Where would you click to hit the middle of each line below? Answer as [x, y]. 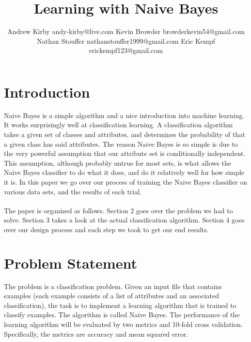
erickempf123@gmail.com [126, 50]
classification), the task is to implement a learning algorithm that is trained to [120, 305]
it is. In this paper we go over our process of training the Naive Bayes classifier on [126, 182]
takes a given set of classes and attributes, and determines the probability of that [125, 134]
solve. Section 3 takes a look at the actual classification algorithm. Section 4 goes [124, 220]
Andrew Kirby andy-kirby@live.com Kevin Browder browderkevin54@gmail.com [126, 31]
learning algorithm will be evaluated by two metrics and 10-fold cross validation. [123, 324]
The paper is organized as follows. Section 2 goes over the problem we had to [118, 210]
